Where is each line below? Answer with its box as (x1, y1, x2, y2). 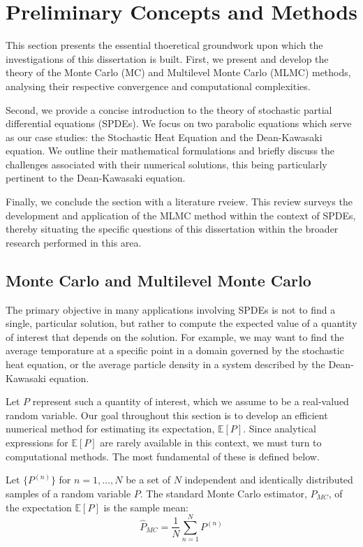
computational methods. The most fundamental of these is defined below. (6, 448, 320, 463)
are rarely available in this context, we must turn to (100, 435, 322, 449)
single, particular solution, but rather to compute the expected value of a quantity (6, 316, 357, 330)
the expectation (6, 499, 72, 514)
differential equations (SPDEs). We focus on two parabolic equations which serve (6, 116, 352, 131)
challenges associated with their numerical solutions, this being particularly (6, 156, 327, 171)
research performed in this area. (6, 235, 142, 249)
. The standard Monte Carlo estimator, (140, 486, 307, 500)
